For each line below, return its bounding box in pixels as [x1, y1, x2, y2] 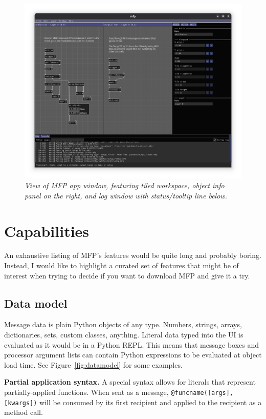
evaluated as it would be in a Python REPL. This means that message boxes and [4, 339, 259, 350]
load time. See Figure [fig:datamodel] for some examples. [4, 359, 183, 370]
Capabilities [4, 220, 90, 241]
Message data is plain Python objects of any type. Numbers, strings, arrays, [4, 319, 242, 330]
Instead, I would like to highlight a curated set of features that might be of [4, 260, 239, 271]
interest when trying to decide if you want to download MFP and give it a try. [4, 270, 250, 281]
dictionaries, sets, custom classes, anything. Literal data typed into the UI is [4, 329, 243, 340]
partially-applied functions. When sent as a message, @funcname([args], [4, 386, 234, 397]
